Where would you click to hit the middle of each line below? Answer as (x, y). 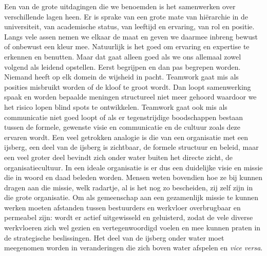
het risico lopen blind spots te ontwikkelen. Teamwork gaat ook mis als (116, 106)
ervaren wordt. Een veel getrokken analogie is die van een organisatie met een (126, 137)
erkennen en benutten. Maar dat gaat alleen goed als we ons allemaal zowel (123, 56)
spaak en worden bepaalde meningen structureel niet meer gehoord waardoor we (130, 97)
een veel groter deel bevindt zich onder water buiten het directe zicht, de (119, 157)
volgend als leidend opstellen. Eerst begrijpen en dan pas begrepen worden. (122, 66)
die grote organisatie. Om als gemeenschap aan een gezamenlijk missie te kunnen (131, 197)
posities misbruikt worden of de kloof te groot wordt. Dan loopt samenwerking (128, 86)
